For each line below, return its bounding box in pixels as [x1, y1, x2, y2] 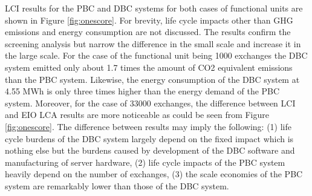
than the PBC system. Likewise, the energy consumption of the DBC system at [5, 73, 300, 85]
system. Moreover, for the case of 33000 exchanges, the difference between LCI [5, 96, 296, 109]
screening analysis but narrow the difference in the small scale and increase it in [5, 37, 301, 50]
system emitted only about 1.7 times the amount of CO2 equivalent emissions [5, 60, 293, 73]
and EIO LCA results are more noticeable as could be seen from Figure [5, 108, 269, 121]
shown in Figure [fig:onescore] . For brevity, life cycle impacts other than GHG [5, 13, 293, 26]
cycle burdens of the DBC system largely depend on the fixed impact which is [5, 132, 294, 145]
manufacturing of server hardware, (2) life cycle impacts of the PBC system [5, 155, 285, 168]
